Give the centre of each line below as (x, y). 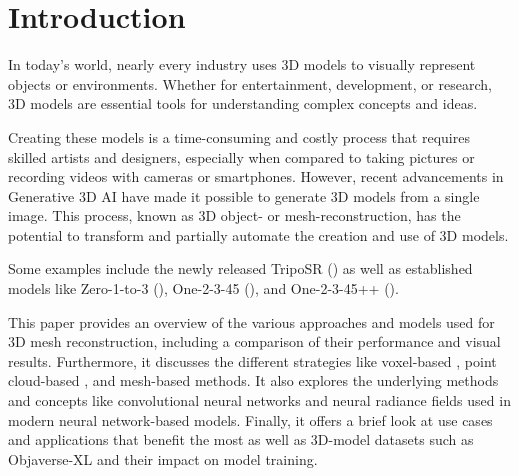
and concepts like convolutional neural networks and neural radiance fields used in (259, 400)
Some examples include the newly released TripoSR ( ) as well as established (240, 268)
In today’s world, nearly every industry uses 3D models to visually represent (242, 64)
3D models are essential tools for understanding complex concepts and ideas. (243, 103)
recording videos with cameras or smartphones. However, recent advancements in (256, 176)
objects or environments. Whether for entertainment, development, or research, (250, 83)
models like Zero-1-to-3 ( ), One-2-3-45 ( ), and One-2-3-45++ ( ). (203, 288)
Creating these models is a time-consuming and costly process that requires (239, 136)
